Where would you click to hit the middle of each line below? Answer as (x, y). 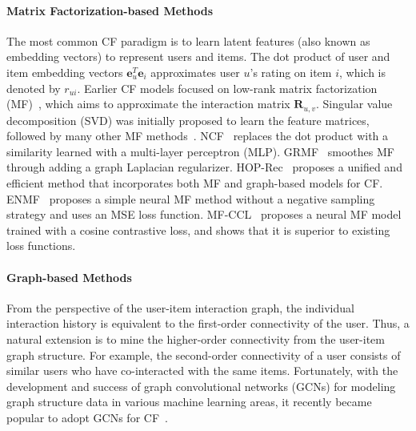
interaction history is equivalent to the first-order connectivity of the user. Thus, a (208, 323)
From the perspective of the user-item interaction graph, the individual (180, 307)
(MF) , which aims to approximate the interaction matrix (148, 104)
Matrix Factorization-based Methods (110, 10)
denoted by (34, 88)
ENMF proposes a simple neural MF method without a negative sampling (191, 198)
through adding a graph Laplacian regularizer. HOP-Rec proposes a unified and (204, 167)
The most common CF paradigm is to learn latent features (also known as (188, 40)
